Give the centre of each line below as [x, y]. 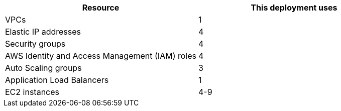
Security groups [35, 44]
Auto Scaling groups [43, 68]
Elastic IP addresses [43, 32]
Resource [101, 8]
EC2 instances [32, 92]
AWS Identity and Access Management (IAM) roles [101, 56]
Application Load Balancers [57, 80]
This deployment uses [294, 8]
